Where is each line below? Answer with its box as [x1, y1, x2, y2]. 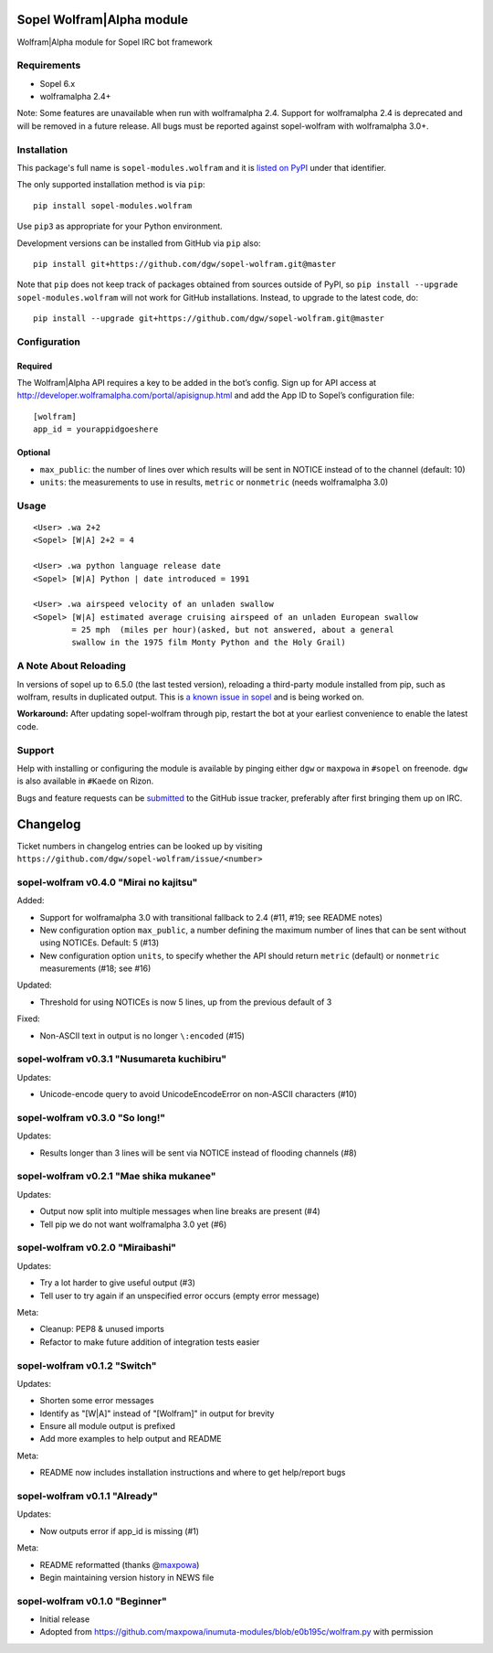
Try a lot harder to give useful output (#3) [39, 1277, 196, 1288]
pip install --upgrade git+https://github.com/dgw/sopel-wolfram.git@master [33, 314, 385, 324]
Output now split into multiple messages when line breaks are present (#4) [39, 1206, 321, 1217]
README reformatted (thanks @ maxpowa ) [39, 1559, 200, 1570]
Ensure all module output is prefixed [39, 1421, 175, 1432]
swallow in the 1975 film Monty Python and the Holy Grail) [71, 637, 346, 648]
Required [16, 360, 53, 371]
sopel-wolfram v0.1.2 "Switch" [16, 1359, 157, 1371]
